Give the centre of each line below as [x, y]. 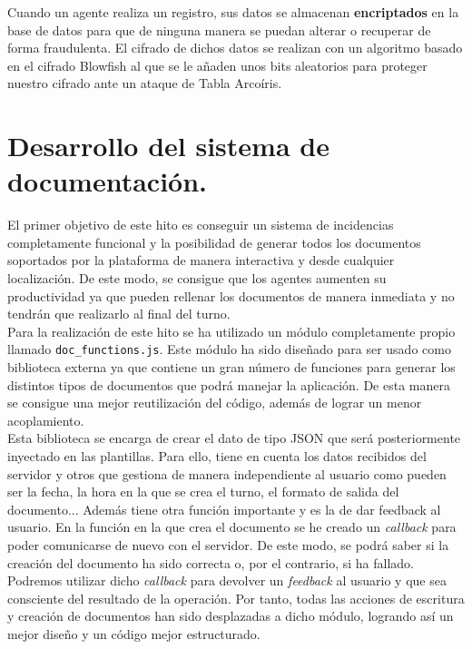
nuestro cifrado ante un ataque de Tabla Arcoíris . [145, 83]
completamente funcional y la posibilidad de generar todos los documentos [214, 242]
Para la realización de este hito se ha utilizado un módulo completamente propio [231, 331]
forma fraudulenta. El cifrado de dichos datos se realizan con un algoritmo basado [235, 48]
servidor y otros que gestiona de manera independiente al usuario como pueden [227, 473]
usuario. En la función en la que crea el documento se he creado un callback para [232, 527]
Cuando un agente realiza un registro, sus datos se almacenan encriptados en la [233, 12]
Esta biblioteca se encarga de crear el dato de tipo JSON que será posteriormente [234, 438]
